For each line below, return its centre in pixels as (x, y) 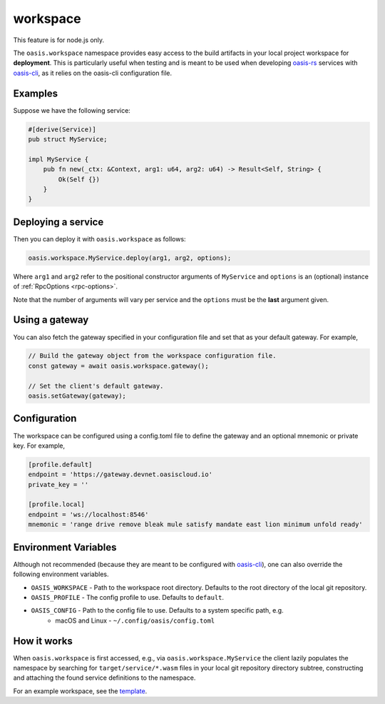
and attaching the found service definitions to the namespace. (104, 678)
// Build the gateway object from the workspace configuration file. (152, 356)
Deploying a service (58, 222)
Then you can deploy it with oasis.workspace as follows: (99, 238)
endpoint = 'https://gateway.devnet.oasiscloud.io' (120, 474)
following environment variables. (61, 574)
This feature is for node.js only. (59, 40)
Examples (36, 93)
